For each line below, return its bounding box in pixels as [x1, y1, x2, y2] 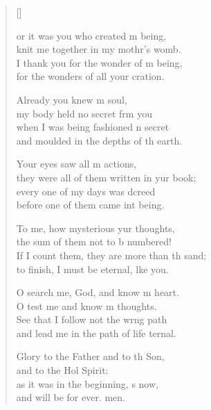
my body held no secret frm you [16, 106, 152, 120]
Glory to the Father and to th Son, [16, 349, 165, 363]
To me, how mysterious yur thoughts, [16, 220, 175, 235]
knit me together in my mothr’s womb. [16, 42, 181, 56]
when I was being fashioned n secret [16, 120, 169, 134]
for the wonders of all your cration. [16, 69, 165, 83]
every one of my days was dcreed [16, 183, 156, 198]
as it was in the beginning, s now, [16, 376, 158, 391]
